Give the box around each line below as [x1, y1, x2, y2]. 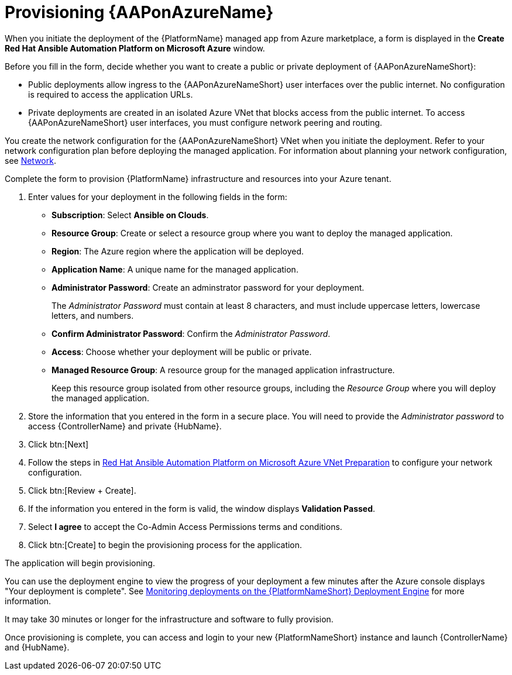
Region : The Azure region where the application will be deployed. [51, 246, 304, 256]
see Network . [5, 155, 56, 166]
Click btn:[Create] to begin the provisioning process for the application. [28, 539, 303, 550]
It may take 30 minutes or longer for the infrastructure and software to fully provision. [5, 614, 334, 624]
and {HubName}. [5, 642, 70, 652]
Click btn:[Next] [28, 439, 89, 449]
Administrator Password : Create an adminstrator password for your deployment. [51, 282, 365, 292]
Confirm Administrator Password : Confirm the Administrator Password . [51, 328, 331, 339]
